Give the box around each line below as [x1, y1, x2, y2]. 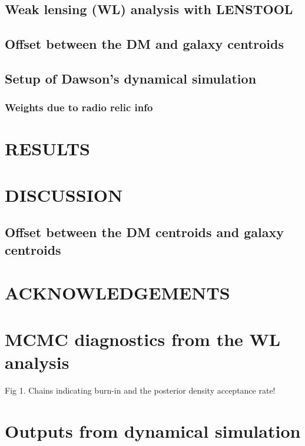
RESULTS [5, 137, 90, 161]
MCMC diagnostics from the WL [5, 327, 281, 351]
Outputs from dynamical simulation [5, 418, 301, 442]
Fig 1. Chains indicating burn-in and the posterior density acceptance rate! [5, 384, 276, 396]
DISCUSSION [5, 182, 123, 207]
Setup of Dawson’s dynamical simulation [5, 69, 257, 87]
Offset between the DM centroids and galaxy [5, 223, 284, 241]
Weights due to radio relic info [5, 100, 153, 115]
